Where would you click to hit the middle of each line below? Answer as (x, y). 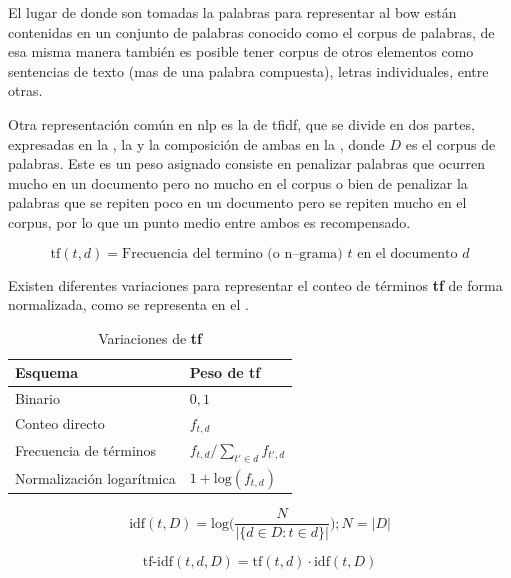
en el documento (407, 253)
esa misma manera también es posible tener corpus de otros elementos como (241, 51)
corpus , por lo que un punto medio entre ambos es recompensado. (209, 221)
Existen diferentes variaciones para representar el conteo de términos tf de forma (255, 284)
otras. (25, 90)
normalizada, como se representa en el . (128, 304)
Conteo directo (60, 423)
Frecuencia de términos (86, 450)
